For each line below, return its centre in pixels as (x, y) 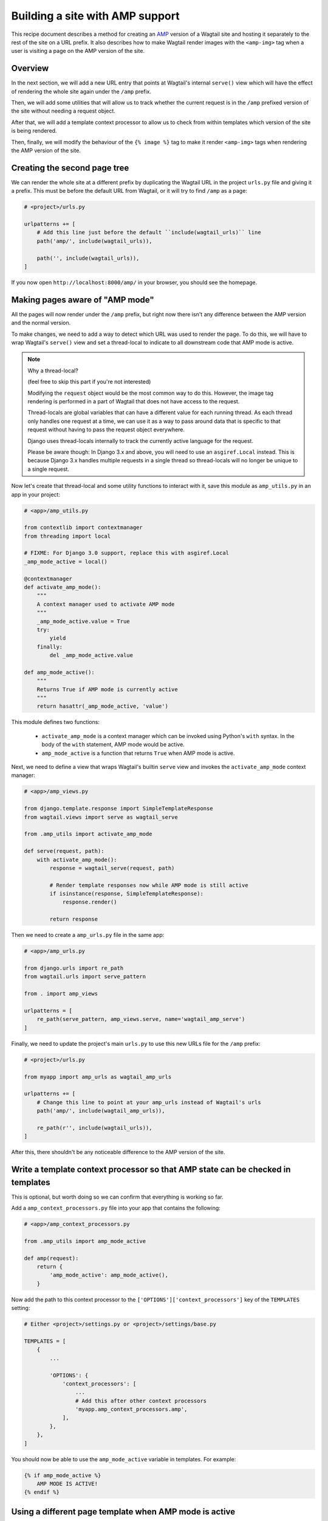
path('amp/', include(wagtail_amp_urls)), (101, 1111)
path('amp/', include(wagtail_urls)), (94, 241)
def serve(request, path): (64, 851)
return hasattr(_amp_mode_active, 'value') (102, 706)
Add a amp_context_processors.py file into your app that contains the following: (116, 1208)
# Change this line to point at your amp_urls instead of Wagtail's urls (149, 1102)
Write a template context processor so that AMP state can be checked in (151, 1170)
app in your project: (36, 494)
